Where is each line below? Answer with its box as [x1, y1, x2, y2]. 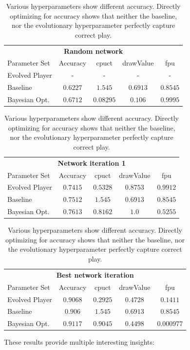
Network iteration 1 [57, 157, 126, 168]
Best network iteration [56, 269, 134, 280]
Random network [64, 45, 123, 56]
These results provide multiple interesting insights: [4, 337, 154, 347]
